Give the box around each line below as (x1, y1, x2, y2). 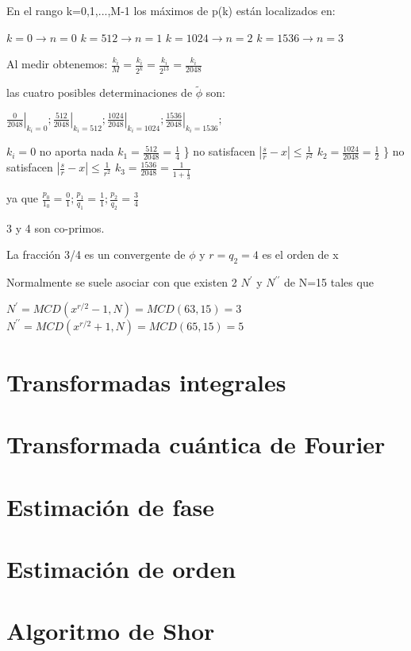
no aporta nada (39, 143, 114, 160)
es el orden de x (262, 246, 339, 263)
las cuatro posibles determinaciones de (6, 84, 193, 101)
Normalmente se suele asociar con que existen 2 (6, 274, 237, 291)
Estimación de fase (6, 490, 215, 522)
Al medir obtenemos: (6, 56, 108, 72)
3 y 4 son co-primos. (6, 219, 105, 236)
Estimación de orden (6, 553, 236, 585)
